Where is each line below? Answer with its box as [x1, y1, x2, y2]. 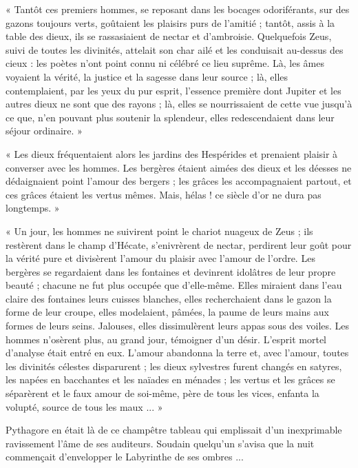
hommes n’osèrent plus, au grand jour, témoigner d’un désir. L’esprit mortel [6, 332, 326, 346]
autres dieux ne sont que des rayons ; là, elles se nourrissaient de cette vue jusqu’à [6, 96, 352, 111]
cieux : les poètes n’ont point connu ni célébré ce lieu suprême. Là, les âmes [6, 56, 324, 70]
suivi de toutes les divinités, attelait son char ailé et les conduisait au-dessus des [6, 42, 344, 57]
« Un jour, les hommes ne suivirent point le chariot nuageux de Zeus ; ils [6, 223, 313, 238]
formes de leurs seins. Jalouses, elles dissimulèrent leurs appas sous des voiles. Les [6, 318, 350, 333]
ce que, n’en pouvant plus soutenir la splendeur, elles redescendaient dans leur [6, 110, 335, 124]
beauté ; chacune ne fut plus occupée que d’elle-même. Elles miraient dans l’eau [6, 278, 342, 292]
